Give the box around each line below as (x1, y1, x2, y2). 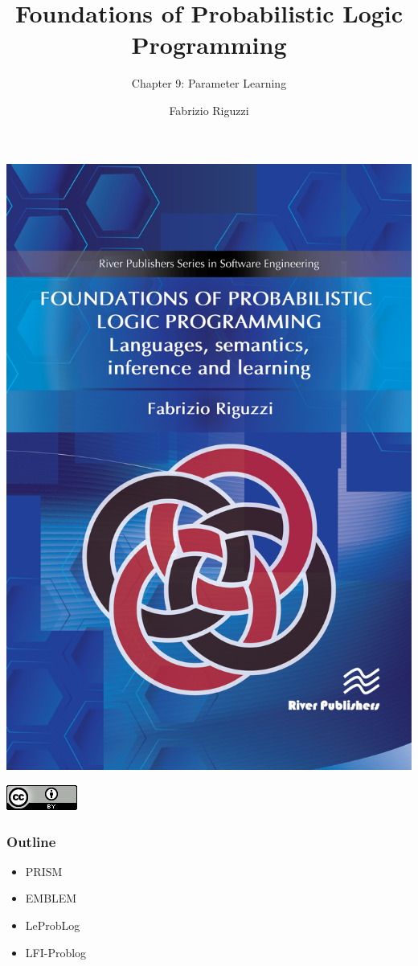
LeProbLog (25, 916, 80, 933)
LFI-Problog (25, 943, 87, 960)
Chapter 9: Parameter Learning (131, 75, 287, 92)
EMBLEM (25, 890, 77, 907)
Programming (131, 28, 287, 61)
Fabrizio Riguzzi (169, 101, 249, 118)
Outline (6, 831, 56, 851)
